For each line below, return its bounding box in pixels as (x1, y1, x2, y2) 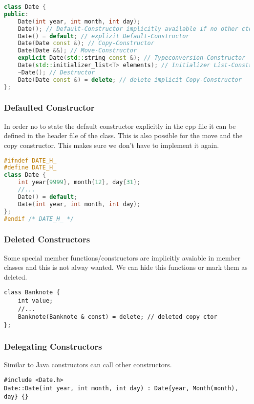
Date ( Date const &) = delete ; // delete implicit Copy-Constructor (18, 76, 242, 83)
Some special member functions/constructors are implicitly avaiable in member (4, 252, 240, 262)
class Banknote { (4, 289, 60, 296)
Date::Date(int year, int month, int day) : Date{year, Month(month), (4, 385, 238, 392)
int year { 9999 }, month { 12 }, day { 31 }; (18, 179, 141, 186)
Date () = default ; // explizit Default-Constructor (18, 32, 190, 40)
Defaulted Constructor (4, 101, 95, 114)
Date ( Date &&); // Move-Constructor (18, 47, 137, 54)
